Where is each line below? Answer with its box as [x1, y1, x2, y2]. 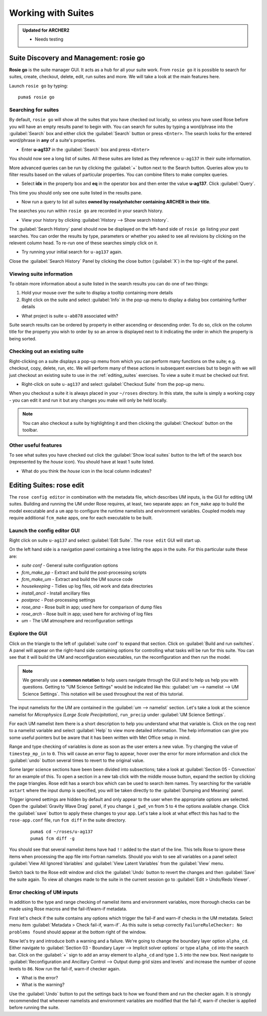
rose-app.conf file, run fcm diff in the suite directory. [9, 817, 126, 823]
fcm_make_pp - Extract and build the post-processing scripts [21, 569, 147, 575]
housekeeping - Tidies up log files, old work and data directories [21, 583, 153, 589]
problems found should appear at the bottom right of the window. [9, 929, 147, 935]
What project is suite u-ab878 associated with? [21, 313, 119, 319]
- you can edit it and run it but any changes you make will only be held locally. [9, 397, 168, 403]
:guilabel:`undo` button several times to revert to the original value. [9, 757, 145, 763]
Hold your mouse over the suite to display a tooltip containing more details [21, 290, 173, 296]
